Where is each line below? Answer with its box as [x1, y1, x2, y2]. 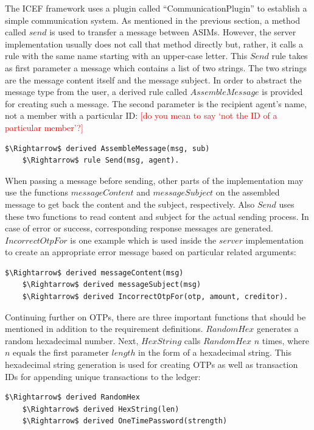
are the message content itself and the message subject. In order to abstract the [5, 73, 302, 86]
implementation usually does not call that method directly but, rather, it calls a [5, 37, 303, 50]
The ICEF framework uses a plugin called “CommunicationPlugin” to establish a [5, 2, 307, 14]
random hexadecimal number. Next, [5, 334, 139, 347]
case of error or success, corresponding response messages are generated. [5, 222, 273, 234]
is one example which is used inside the [70, 233, 217, 246]
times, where [262, 334, 309, 347]
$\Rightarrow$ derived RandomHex [5, 393, 140, 402]
